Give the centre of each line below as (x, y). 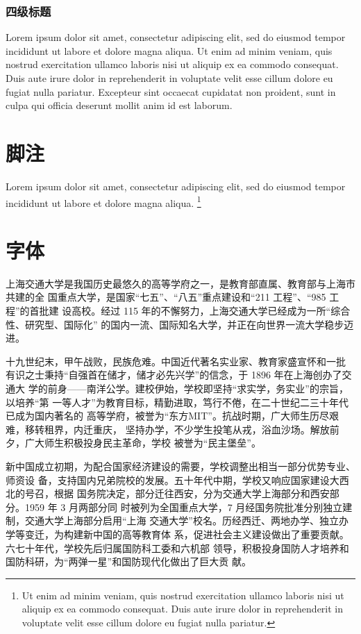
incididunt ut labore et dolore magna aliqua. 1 (103, 201)
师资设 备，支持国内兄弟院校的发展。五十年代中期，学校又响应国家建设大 (173, 479)
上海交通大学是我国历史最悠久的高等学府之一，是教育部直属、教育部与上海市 (180, 283)
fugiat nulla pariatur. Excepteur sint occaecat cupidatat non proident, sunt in (171, 91)
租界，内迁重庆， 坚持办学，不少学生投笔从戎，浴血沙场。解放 (187, 429)
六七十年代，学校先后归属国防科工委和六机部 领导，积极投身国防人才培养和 (177, 548)
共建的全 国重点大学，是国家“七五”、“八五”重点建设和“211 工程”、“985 (166, 297)
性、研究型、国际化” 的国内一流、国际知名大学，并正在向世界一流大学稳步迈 (180, 324)
